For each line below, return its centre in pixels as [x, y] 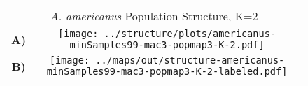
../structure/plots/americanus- [190, 34]
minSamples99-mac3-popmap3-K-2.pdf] [167, 45]
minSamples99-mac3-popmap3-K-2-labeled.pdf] [167, 71]
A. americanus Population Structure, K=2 [154, 16]
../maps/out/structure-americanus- [190, 60]
